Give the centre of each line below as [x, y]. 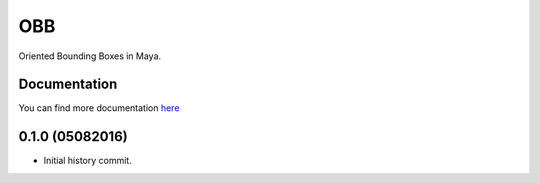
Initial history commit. [87, 161]
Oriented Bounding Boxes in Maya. [90, 56]
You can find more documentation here [99, 108]
